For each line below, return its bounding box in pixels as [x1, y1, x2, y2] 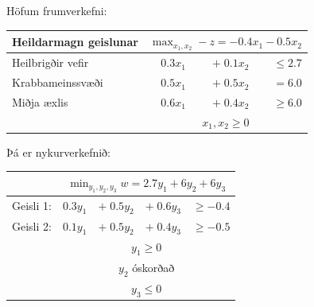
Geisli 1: [12, 197, 52, 214]
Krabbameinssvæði [12, 74, 103, 91]
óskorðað [132, 258, 175, 275]
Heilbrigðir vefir [12, 54, 89, 71]
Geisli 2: [12, 218, 52, 235]
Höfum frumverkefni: [6, 2, 107, 18]
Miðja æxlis [12, 93, 68, 110]
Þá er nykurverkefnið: [6, 143, 110, 160]
